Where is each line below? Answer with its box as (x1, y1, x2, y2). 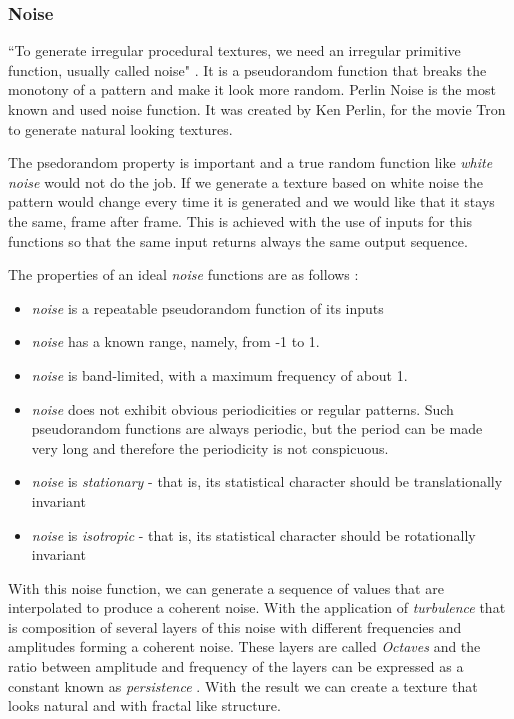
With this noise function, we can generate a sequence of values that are (8, 577, 444, 598)
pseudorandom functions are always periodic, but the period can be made (31, 418, 483, 439)
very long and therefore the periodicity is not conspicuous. (31, 437, 389, 458)
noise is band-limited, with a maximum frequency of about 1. (31, 364, 408, 385)
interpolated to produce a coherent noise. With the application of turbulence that (8, 597, 506, 618)
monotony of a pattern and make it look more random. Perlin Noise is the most (8, 79, 496, 100)
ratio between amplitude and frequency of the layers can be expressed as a (8, 656, 464, 677)
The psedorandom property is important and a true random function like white (8, 152, 493, 173)
